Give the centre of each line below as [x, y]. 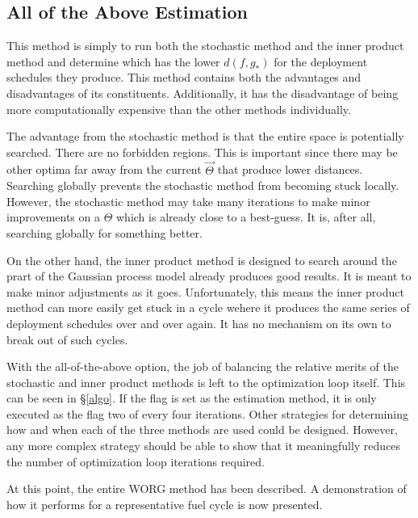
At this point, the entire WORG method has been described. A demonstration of [207, 489]
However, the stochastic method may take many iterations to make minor [188, 201]
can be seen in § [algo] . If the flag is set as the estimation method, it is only [192, 398]
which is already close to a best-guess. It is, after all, [246, 217]
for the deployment [321, 61]
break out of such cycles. [67, 339]
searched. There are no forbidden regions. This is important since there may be [202, 152]
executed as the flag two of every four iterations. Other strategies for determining [207, 413]
